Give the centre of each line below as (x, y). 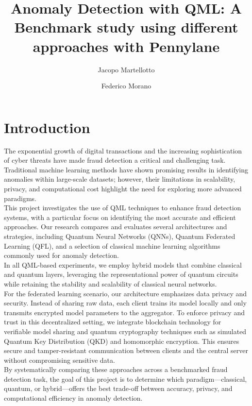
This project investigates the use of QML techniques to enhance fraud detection (123, 208)
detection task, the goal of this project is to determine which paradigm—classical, (126, 379)
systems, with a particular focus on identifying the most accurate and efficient (120, 217)
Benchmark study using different (126, 27)
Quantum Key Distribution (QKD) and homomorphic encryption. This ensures (122, 341)
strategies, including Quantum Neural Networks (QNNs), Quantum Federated (120, 236)
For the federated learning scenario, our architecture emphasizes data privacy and (126, 293)
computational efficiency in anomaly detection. (73, 398)
